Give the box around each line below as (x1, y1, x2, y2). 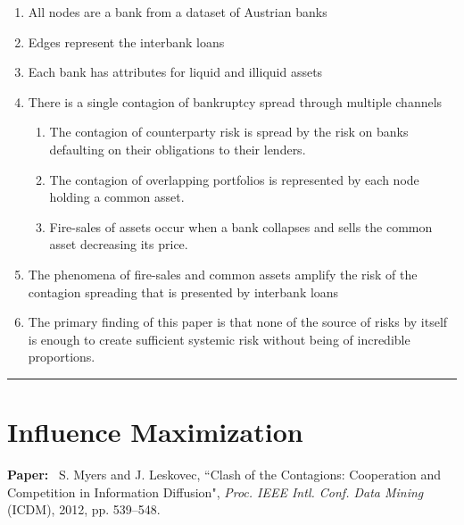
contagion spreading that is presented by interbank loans (28, 282, 339, 301)
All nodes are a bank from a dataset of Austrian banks (28, 3, 327, 21)
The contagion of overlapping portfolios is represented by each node (49, 170, 419, 188)
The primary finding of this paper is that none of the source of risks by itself (28, 312, 448, 331)
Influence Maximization (7, 413, 303, 450)
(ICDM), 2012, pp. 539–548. (7, 500, 161, 519)
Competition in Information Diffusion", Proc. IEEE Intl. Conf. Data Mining (7, 482, 424, 501)
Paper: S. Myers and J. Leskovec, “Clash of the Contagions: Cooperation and (7, 465, 442, 484)
